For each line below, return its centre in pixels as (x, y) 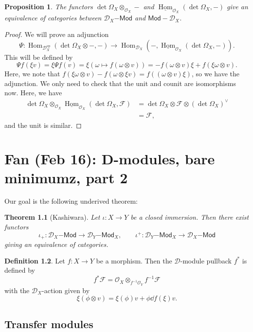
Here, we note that (32, 74)
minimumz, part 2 (66, 177)
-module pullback (206, 260)
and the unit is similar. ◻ (43, 125)
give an (237, 6)
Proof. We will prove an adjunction (57, 34)
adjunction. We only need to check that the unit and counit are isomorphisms (120, 83)
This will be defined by (39, 57)
